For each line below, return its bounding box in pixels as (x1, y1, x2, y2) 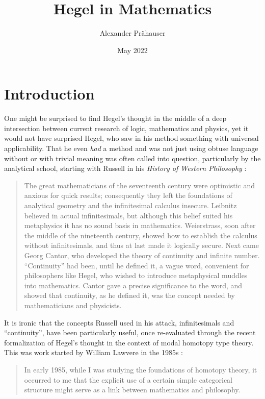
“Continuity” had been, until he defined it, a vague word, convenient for (24, 260, 249, 270)
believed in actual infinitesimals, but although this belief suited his (24, 210, 233, 220)
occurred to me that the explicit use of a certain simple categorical (24, 374, 233, 385)
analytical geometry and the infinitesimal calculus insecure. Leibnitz (24, 200, 237, 210)
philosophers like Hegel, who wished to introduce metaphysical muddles (24, 270, 248, 281)
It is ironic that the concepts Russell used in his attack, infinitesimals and (4, 317, 234, 328)
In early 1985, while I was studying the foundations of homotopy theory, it (24, 364, 257, 375)
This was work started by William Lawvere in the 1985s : (4, 347, 183, 358)
